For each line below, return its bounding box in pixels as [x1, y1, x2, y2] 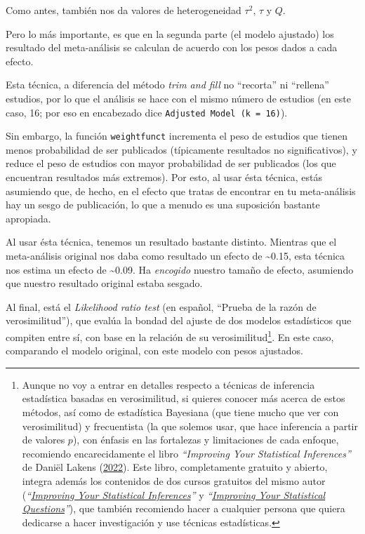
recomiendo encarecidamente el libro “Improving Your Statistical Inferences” [22, 446, 351, 460]
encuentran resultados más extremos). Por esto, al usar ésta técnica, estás [6, 170, 322, 185]
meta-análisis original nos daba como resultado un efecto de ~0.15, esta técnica [6, 248, 345, 263]
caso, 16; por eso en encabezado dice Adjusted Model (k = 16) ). [6, 105, 288, 119]
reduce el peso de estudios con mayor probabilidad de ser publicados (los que [6, 156, 336, 171]
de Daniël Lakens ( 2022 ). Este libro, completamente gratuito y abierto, [22, 460, 328, 474]
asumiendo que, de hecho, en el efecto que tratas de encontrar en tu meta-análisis [6, 183, 356, 198]
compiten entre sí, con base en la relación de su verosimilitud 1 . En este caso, [6, 328, 334, 344]
